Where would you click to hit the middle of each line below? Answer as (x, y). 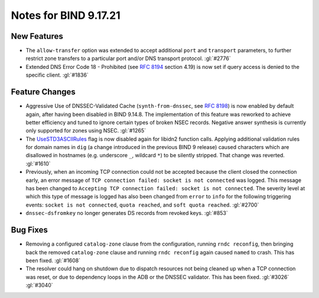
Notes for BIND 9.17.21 (66, 15)
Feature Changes (43, 92)
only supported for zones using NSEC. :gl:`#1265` (86, 131)
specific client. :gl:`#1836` (57, 75)
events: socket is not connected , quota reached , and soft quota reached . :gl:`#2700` (142, 205)
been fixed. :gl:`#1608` (53, 260)
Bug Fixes (30, 230)
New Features (37, 36)
